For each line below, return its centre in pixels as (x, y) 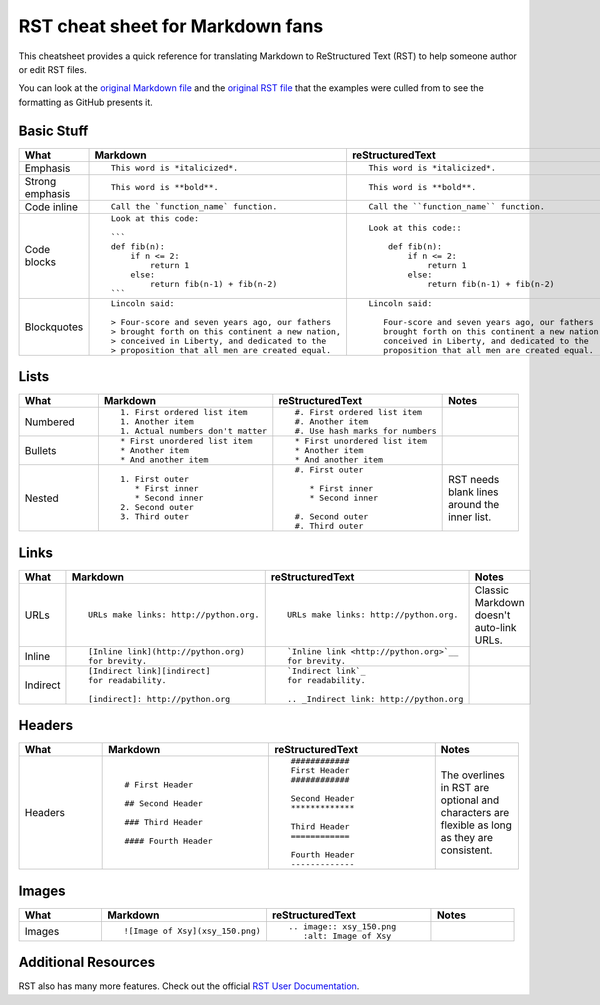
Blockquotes (54, 327)
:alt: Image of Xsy (347, 935)
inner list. (470, 517)
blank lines (473, 492)
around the (474, 504)
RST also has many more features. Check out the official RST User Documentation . (189, 986)
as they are (467, 838)
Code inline (51, 207)
